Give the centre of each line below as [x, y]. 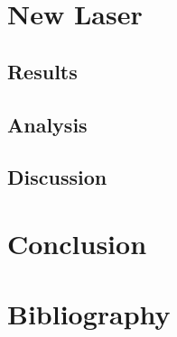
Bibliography [89, 314]
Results [42, 71]
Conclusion [77, 243]
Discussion [57, 177]
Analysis [47, 124]
